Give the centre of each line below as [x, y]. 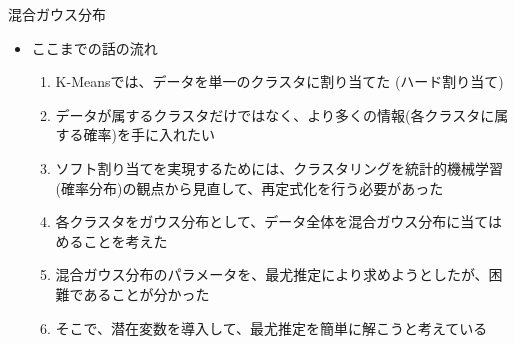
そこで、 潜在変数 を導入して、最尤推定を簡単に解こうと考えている [271, 327]
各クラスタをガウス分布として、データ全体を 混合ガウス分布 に [258, 221]
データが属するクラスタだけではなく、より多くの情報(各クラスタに [275, 114]
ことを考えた [125, 240]
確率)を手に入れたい [149, 134]
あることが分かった [146, 293]
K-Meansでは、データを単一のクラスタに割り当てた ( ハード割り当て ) [279, 81]
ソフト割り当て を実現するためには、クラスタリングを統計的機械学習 [279, 167]
